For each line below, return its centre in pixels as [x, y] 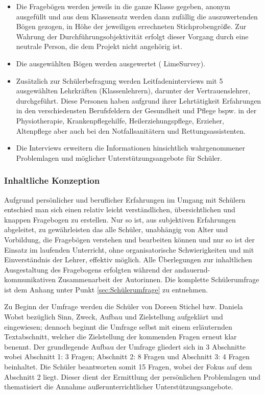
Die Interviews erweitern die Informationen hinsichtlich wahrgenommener [130, 148]
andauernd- [192, 269]
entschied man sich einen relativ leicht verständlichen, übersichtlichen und [120, 209]
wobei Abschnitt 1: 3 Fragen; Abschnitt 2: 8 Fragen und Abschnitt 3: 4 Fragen [127, 356]
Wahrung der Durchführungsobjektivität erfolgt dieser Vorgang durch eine [132, 36]
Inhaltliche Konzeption [52, 180]
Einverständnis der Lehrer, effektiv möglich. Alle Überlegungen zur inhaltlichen [128, 260]
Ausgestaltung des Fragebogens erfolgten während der [88, 269]
